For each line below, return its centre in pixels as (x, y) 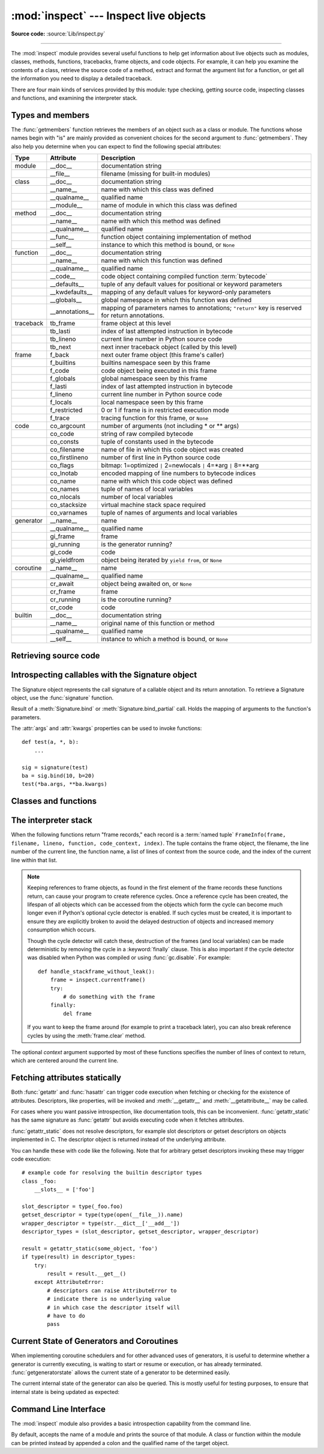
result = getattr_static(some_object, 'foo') (90, 1248)
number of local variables (137, 497)
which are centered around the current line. (65, 1061)
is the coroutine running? (136, 600)
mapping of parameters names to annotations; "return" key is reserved (202, 308)
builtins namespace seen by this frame (156, 363)
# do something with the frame (109, 996)
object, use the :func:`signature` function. (62, 698)
